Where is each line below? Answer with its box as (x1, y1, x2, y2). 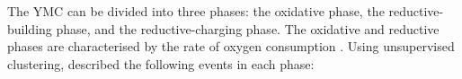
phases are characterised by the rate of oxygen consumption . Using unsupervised (7, 37, 455, 56)
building (7, 19, 52, 38)
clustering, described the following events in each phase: (7, 54, 315, 73)
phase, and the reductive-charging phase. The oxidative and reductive (56, 19, 440, 38)
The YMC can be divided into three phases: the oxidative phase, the (7, 2, 385, 20)
